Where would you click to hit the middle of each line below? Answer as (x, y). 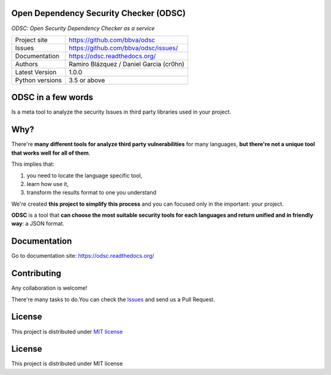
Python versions (39, 80)
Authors (26, 64)
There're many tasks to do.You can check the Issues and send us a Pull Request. (113, 299)
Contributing (36, 273)
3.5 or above (87, 80)
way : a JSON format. (38, 223)
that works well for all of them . (51, 153)
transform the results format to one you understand (91, 193)
